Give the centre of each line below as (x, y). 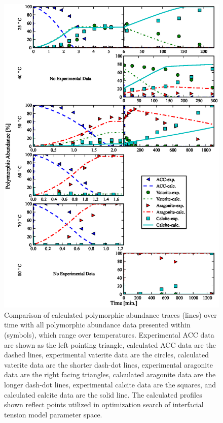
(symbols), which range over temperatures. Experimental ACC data (109, 334)
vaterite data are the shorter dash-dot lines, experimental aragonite (108, 364)
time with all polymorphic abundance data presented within (97, 325)
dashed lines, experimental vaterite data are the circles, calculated (107, 355)
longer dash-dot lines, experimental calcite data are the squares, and (110, 384)
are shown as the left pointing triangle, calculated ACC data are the (110, 344)
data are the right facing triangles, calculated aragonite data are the (110, 374)
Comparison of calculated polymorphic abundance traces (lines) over (110, 314)
